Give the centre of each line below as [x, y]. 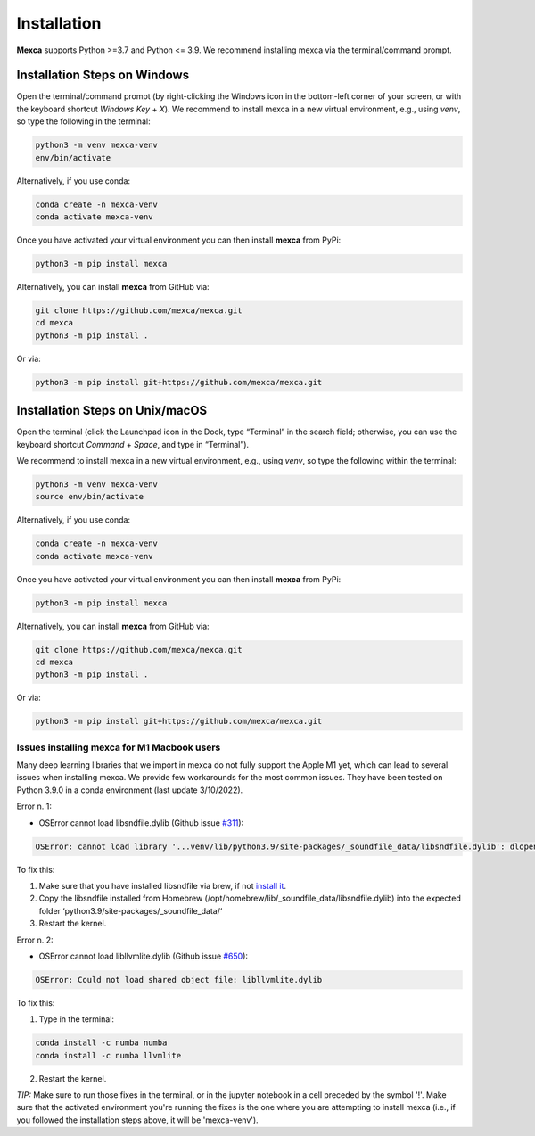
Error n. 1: [34, 806]
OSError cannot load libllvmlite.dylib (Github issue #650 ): [144, 956]
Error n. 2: [35, 940]
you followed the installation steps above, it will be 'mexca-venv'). [137, 1120]
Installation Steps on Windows [103, 75]
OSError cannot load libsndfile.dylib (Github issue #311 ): [141, 823]
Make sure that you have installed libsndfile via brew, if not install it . [163, 886]
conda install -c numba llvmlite [108, 1055]
